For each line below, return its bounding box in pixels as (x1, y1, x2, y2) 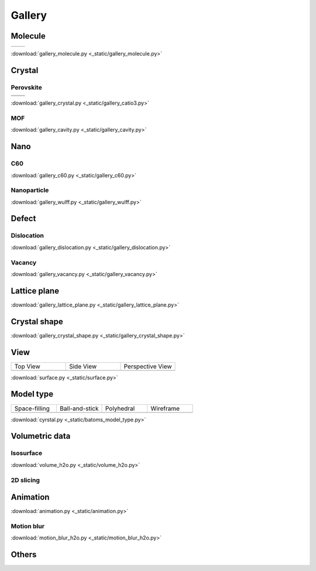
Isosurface (11, 449, 43, 458)
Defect (11, 214, 36, 223)
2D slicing (11, 476, 40, 484)
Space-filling (14, 404, 50, 412)
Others (11, 550, 37, 560)
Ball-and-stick (59, 404, 99, 412)
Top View (14, 362, 40, 370)
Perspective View (123, 362, 172, 370)
